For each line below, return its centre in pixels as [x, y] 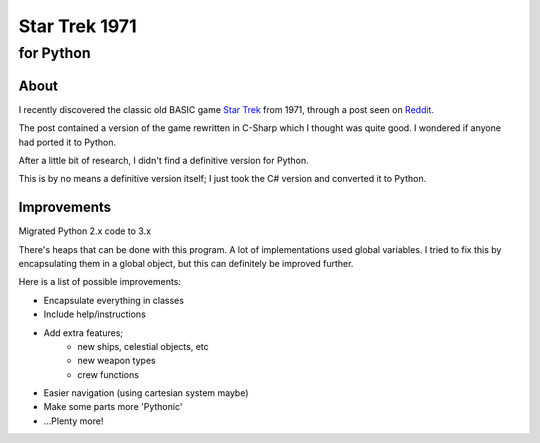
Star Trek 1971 [77, 26]
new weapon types [116, 361]
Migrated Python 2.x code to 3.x [85, 231]
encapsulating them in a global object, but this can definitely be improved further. [186, 263]
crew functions [108, 374]
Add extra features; [83, 332]
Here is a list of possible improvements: [100, 282]
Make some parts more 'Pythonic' [113, 407]
